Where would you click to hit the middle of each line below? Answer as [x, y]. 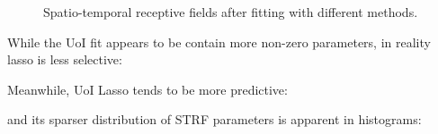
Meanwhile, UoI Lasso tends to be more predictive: [147, 89]
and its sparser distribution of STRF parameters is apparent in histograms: [215, 119]
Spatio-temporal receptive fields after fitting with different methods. [231, 12]
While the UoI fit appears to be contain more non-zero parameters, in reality [219, 42]
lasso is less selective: [65, 59]
